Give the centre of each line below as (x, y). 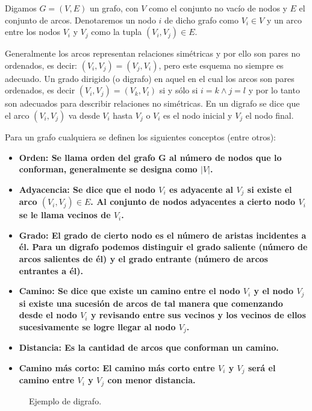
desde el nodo (48, 315)
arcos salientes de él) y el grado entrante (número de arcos (143, 258)
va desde (84, 115)
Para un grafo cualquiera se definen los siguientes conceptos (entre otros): (141, 136)
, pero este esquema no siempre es (221, 65)
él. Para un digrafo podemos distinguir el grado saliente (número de (163, 247)
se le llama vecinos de (65, 215)
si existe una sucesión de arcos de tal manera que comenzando (151, 303)
